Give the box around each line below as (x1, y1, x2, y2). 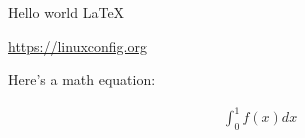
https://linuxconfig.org (8, 35, 147, 56)
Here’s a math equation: (8, 69, 156, 90)
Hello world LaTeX (8, 2, 125, 22)
